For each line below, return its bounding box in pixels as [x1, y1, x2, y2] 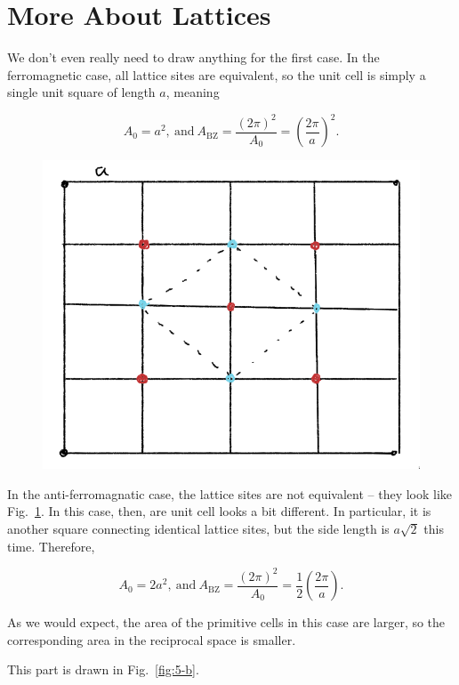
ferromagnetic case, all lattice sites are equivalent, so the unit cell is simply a [7, 65, 426, 84]
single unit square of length [7, 83, 156, 101]
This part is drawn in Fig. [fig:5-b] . [7, 660, 199, 679]
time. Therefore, [7, 536, 95, 555]
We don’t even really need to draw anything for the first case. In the [7, 48, 380, 67]
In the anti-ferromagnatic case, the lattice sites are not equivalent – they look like [7, 484, 453, 503]
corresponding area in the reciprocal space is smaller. [7, 630, 296, 649]
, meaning [165, 83, 220, 101]
